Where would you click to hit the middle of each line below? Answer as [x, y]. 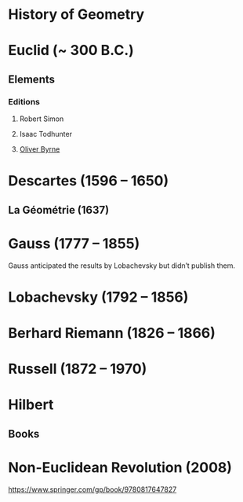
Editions [24, 101]
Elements [32, 79]
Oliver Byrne [40, 149]
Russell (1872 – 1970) [78, 369]
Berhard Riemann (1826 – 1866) [112, 333]
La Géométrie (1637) [59, 210]
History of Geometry [76, 15]
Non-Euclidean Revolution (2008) [120, 467]
